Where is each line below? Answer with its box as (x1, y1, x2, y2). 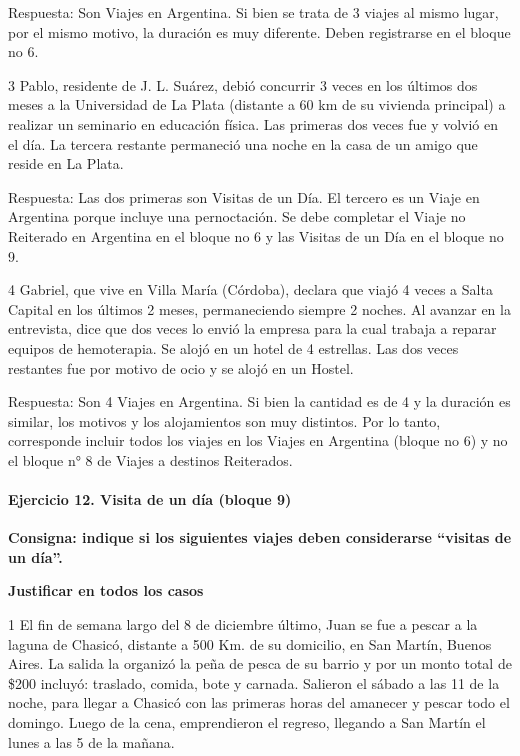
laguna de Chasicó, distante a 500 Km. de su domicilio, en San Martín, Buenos (8, 633, 492, 654)
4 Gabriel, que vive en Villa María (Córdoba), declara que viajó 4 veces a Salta (8, 279, 493, 300)
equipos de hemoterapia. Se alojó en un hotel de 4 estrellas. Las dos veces (8, 337, 459, 358)
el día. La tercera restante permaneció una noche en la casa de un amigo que (8, 133, 478, 154)
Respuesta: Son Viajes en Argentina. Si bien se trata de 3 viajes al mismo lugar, (8, 2, 499, 22)
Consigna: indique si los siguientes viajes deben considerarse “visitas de (8, 527, 512, 548)
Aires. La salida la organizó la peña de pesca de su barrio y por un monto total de (8, 653, 512, 674)
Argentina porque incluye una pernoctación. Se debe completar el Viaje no (8, 206, 466, 227)
